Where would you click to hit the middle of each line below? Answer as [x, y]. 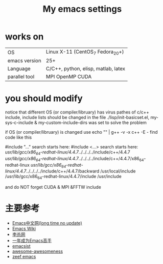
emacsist [21, 246]
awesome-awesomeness [37, 251]
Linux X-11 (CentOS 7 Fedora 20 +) [85, 52]
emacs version [24, 61]
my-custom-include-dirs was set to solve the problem [93, 123]
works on [24, 37]
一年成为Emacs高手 [32, 241]
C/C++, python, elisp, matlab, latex [86, 69]
